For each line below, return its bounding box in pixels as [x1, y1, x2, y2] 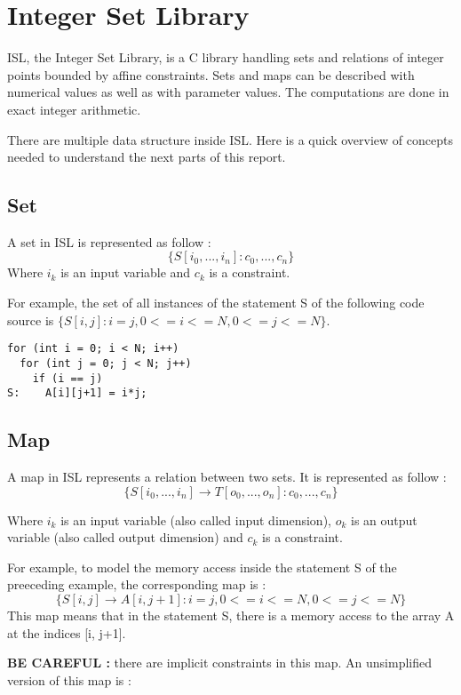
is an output [350, 510, 417, 529]
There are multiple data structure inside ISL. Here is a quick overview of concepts [7, 130, 453, 148]
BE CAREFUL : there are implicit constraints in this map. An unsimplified [7, 653, 433, 672]
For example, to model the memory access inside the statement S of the [7, 557, 397, 576]
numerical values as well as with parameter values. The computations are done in [7, 83, 449, 101]
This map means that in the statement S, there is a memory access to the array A [7, 606, 455, 625]
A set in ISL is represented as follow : [7, 232, 211, 251]
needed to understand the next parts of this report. [7, 148, 286, 166]
